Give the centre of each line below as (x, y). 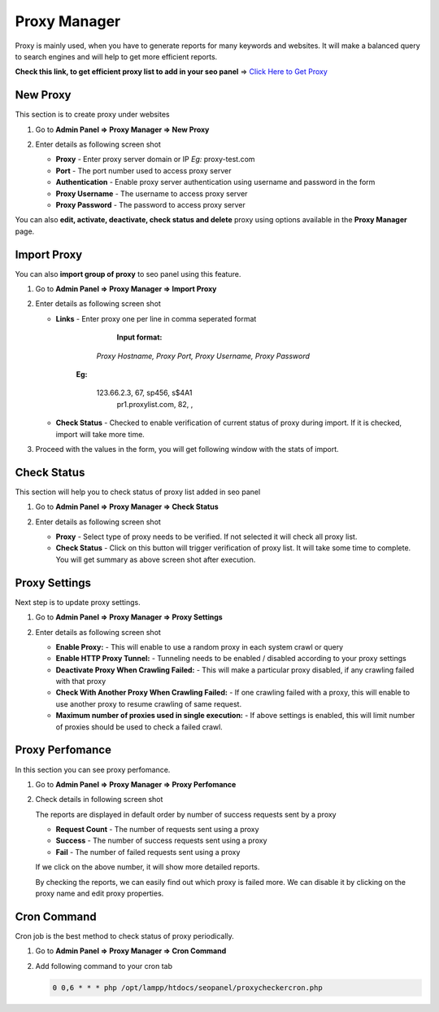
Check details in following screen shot (99, 800)
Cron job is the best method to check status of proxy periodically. (125, 935)
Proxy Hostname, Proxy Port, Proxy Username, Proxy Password (203, 356)
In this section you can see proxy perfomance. (93, 769)
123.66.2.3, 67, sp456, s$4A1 (144, 393)
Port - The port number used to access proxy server (143, 170)
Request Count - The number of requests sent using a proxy (157, 830)
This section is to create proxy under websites (92, 115)
